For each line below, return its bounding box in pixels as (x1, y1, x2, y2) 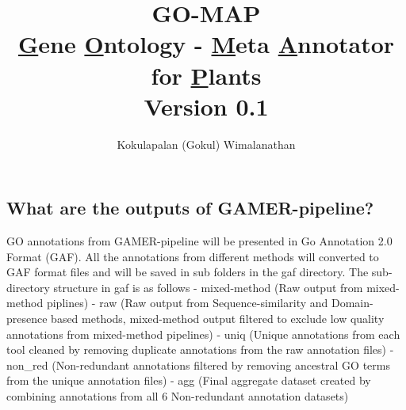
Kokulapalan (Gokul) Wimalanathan (117, 135, 296, 152)
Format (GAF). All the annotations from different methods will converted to (6, 248, 379, 264)
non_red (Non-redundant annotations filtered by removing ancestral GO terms (6, 356, 390, 373)
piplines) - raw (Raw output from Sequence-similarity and (46, 294, 328, 311)
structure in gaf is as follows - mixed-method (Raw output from (53, 279, 363, 295)
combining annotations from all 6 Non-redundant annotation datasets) (6, 388, 349, 404)
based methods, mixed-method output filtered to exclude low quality (51, 310, 385, 327)
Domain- (331, 294, 373, 311)
